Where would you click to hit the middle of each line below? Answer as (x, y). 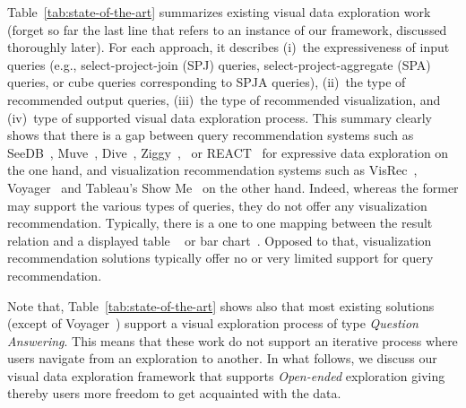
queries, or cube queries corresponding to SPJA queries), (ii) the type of (207, 82)
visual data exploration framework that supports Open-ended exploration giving (226, 375)
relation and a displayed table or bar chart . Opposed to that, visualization (220, 240)
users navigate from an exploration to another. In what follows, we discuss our (222, 358)
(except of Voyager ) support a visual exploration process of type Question (213, 323)
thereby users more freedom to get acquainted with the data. (174, 393)
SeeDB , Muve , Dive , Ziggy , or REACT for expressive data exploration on (228, 152)
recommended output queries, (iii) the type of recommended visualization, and (224, 99)
